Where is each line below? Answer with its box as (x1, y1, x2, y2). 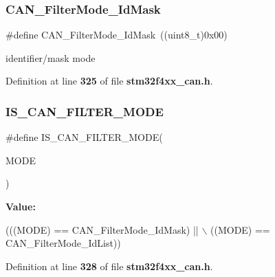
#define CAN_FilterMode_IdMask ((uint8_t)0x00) (5, 27, 228, 42)
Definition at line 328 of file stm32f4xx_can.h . (5, 258, 213, 273)
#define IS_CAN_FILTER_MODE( (5, 130, 163, 144)
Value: (5, 199, 36, 213)
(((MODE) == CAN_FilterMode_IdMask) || (5, 222, 199, 236)
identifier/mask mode (5, 50, 96, 65)
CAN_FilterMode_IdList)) (5, 236, 121, 250)
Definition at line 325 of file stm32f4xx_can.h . (5, 74, 213, 88)
